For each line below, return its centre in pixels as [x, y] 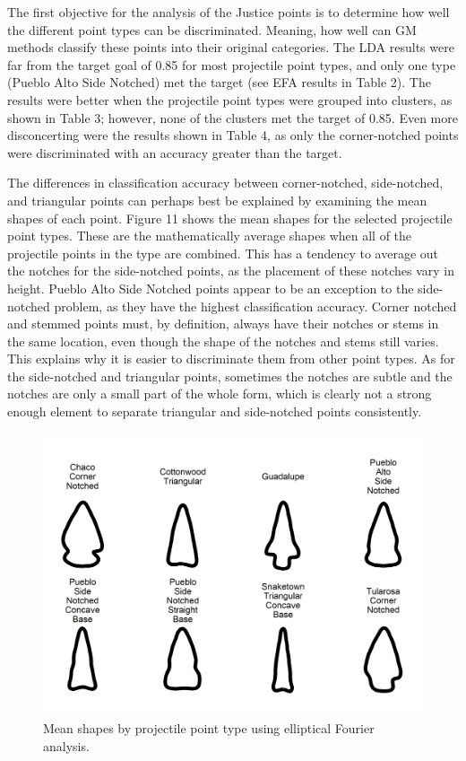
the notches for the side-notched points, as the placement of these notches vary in [231, 271]
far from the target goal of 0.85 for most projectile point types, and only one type [232, 64]
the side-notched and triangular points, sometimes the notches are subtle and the [230, 376]
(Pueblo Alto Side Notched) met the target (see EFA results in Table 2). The [219, 82]
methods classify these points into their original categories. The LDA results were [231, 47]
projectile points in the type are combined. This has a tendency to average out [223, 253]
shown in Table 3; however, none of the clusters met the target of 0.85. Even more [233, 117]
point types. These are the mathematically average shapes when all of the [210, 236]
